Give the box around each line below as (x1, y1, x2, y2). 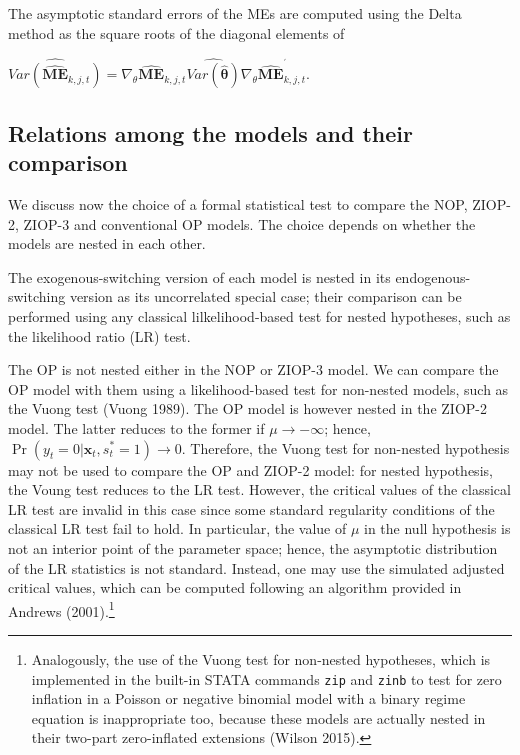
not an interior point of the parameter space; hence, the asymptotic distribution (8, 537, 498, 558)
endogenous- (395, 266, 471, 287)
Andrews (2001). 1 (8, 597, 115, 621)
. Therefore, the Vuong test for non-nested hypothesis (181, 437, 510, 458)
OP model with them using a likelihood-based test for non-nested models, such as (8, 378, 509, 399)
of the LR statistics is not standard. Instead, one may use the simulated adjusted (8, 557, 505, 578)
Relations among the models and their (8, 117, 413, 148)
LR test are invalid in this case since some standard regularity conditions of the (8, 498, 495, 519)
